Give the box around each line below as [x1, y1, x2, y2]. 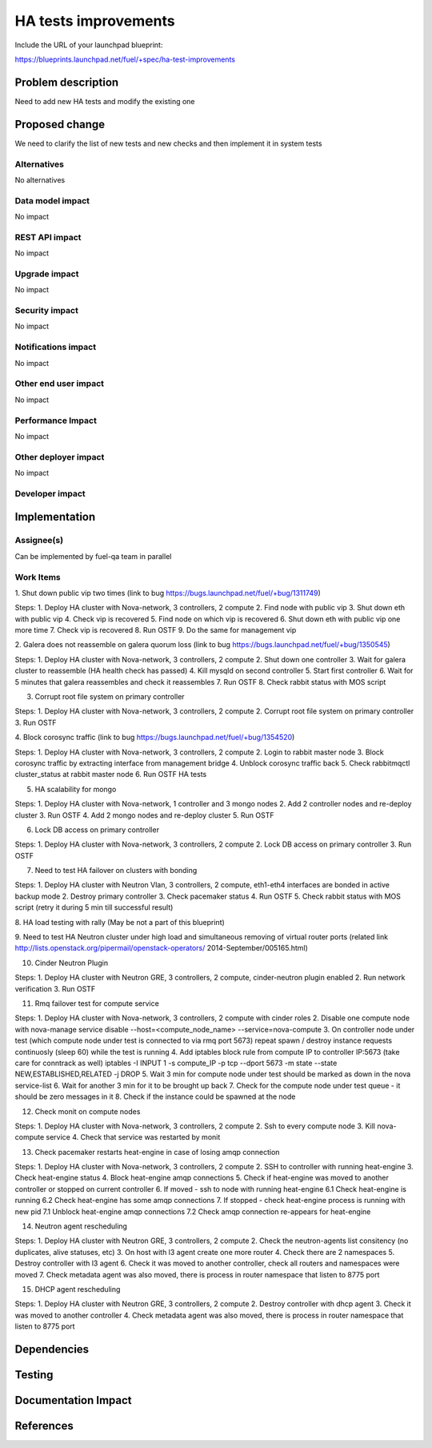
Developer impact [14, 488, 86, 499]
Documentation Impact [14, 1394, 132, 1407]
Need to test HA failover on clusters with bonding [34, 866, 198, 875]
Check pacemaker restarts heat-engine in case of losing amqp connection [34, 1147, 280, 1156]
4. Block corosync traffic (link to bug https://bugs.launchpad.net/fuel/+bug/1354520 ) [14, 733, 295, 742]
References [14, 1419, 74, 1433]
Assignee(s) [14, 535, 64, 546]
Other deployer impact [14, 451, 105, 462]
